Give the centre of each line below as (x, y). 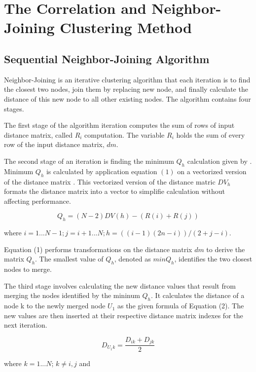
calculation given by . (219, 161)
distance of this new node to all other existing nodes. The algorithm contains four (128, 98)
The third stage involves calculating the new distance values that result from (120, 285)
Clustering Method (126, 27)
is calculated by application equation (102, 171)
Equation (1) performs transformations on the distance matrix (98, 249)
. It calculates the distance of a (198, 295)
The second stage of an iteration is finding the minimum (89, 161)
